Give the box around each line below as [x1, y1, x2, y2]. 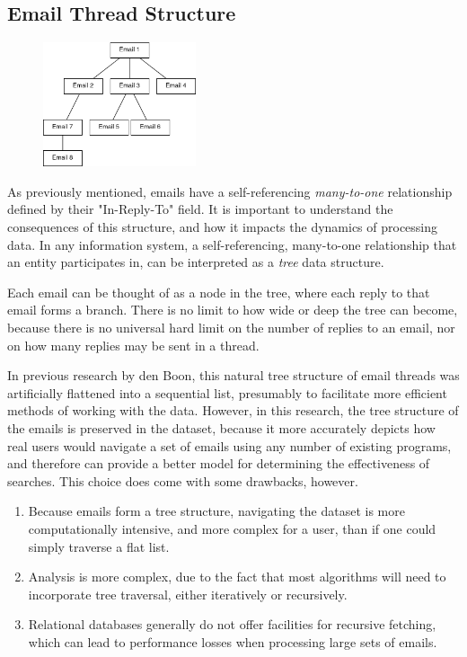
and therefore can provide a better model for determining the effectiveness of [7, 454, 430, 473]
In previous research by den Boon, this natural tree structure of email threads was [7, 366, 460, 385]
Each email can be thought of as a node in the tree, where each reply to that [7, 282, 430, 301]
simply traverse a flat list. [28, 537, 170, 555]
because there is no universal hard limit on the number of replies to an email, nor [7, 318, 455, 337]
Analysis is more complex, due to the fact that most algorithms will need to [28, 567, 446, 586]
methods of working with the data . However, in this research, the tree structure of [7, 401, 459, 420]
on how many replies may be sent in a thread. [7, 335, 260, 354]
